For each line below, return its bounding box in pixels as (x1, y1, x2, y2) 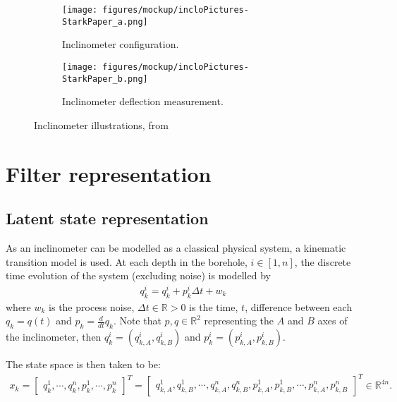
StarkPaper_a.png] (62, 16, 148, 27)
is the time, (189, 299, 238, 314)
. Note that (113, 313, 161, 328)
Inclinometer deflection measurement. (62, 94, 224, 109)
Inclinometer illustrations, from (34, 117, 169, 132)
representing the (204, 313, 274, 328)
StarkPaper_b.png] (62, 73, 148, 84)
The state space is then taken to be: (6, 357, 161, 372)
